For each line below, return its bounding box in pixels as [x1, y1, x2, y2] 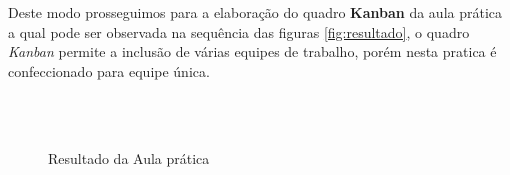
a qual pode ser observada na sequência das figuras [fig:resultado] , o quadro [8, 21, 470, 42]
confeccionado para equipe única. [8, 60, 210, 81]
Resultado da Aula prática [48, 147, 210, 168]
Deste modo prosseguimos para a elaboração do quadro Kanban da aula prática [8, 2, 503, 22]
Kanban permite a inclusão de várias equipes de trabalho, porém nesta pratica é [8, 41, 497, 62]
